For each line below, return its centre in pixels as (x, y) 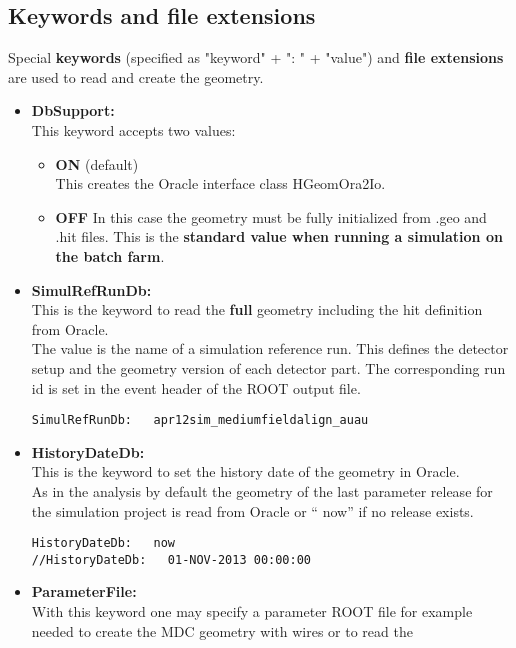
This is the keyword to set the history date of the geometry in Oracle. (245, 471)
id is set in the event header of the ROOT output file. (196, 387)
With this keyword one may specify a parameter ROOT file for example (252, 611)
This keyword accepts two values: (133, 129)
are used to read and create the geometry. (136, 76)
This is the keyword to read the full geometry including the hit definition (257, 309)
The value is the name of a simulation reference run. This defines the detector (270, 348)
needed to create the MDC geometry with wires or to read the (222, 630)
